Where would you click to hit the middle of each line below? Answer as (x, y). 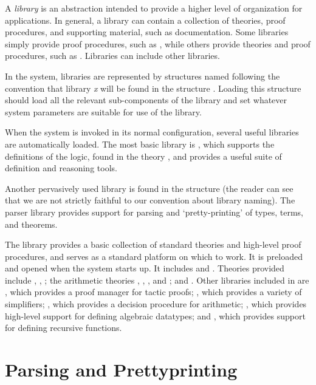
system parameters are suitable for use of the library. (103, 111)
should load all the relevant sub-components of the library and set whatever (146, 100)
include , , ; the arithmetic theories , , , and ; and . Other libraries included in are (157, 280)
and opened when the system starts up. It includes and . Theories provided (145, 268)
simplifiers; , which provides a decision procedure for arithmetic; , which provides (156, 304)
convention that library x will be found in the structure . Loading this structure (153, 88)
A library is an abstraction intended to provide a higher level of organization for (154, 8)
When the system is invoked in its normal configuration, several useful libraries (152, 132)
